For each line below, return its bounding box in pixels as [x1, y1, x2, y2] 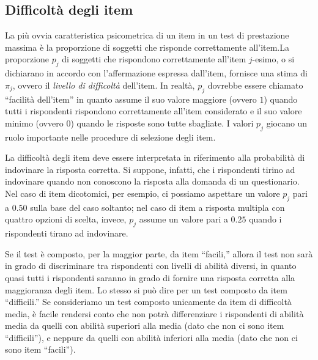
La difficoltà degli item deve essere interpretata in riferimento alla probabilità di [5, 151, 305, 164]
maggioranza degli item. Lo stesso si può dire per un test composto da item [5, 283, 287, 296]
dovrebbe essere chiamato [207, 78, 303, 91]
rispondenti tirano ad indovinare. [5, 227, 128, 240]
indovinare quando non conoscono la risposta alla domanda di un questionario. [5, 175, 300, 188]
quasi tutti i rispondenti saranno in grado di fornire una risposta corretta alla [5, 271, 295, 284]
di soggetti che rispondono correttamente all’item [62, 53, 246, 65]
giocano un [266, 116, 308, 129]
